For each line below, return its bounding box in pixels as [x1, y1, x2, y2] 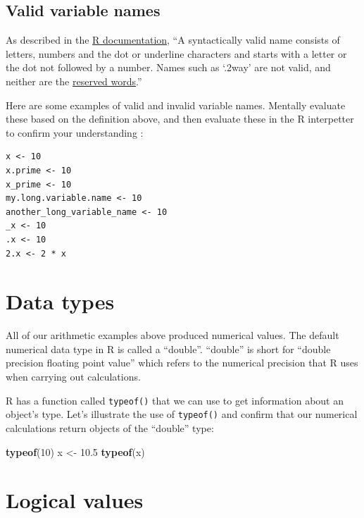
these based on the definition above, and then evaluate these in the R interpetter [6, 111, 354, 126]
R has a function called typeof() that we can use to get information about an [6, 393, 344, 407]
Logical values [6, 486, 144, 514]
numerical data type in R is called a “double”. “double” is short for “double [6, 341, 331, 356]
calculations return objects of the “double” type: [6, 420, 214, 435]
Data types [6, 287, 115, 316]
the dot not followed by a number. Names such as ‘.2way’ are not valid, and [6, 60, 331, 75]
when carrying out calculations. [6, 369, 141, 384]
